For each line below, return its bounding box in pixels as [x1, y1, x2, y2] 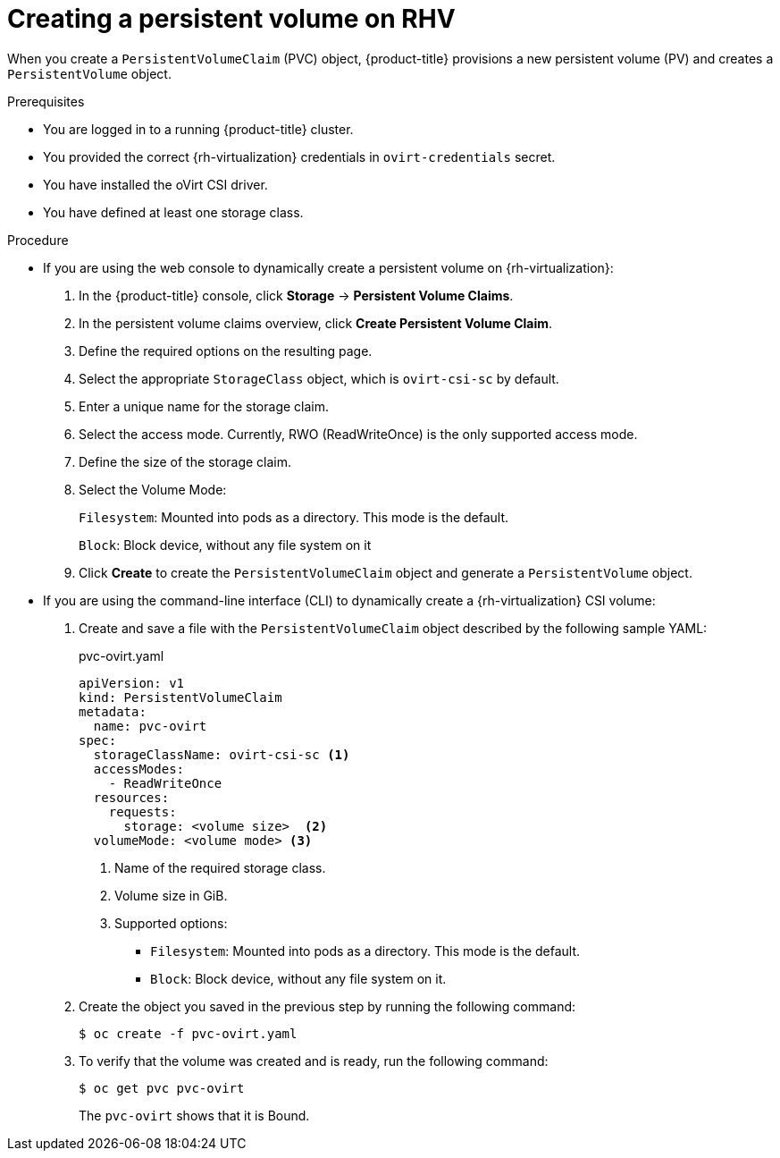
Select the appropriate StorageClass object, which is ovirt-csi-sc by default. [79, 370, 559, 386]
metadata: [79, 704, 147, 719]
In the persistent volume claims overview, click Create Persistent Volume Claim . [79, 315, 553, 331]
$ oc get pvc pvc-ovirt [79, 1080, 245, 1095]
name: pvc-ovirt [93, 718, 207, 733]
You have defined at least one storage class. [43, 204, 304, 220]
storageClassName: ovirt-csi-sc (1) [93, 747, 350, 762]
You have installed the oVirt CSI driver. [43, 176, 268, 192]
